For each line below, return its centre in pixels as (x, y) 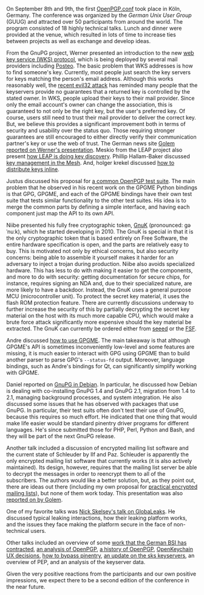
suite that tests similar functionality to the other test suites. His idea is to (96, 200)
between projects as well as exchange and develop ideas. (79, 41)
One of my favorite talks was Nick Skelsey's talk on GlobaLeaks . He (91, 511)
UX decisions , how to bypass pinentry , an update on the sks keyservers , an (100, 555)
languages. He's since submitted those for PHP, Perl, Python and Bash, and (101, 430)
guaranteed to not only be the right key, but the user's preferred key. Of (96, 111)
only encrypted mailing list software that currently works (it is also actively (99, 461)
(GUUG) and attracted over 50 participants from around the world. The (95, 22)
